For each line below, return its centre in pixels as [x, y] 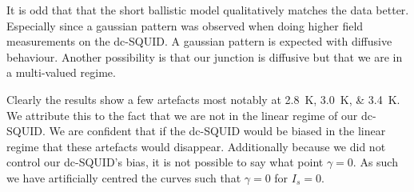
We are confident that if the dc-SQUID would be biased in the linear [217, 131]
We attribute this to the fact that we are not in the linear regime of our [182, 115]
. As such [375, 162]
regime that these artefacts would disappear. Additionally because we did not [196, 146]
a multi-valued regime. [61, 72]
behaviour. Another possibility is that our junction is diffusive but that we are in [205, 56]
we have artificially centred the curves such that [124, 177]
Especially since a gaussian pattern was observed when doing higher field [185, 25]
